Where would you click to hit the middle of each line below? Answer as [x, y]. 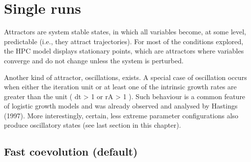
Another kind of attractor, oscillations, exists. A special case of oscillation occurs [125, 77]
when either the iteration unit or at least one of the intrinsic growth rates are [120, 87]
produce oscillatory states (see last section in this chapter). [93, 125]
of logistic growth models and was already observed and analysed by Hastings [121, 106]
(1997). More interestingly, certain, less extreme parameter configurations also [121, 115]
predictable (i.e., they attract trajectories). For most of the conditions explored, [124, 41]
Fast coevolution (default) [71, 151]
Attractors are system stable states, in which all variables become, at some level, [125, 32]
